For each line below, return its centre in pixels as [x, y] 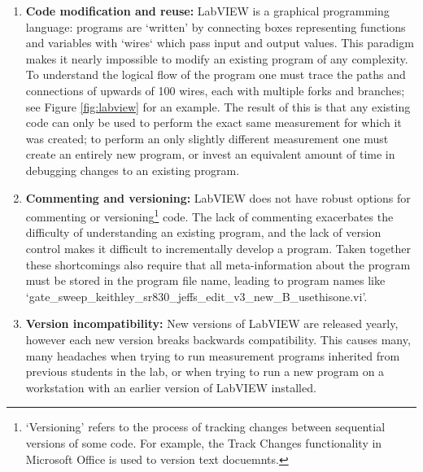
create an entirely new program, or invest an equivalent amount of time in [210, 154]
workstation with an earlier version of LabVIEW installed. [171, 387]
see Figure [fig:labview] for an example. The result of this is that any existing [218, 106]
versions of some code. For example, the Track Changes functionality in [204, 442]
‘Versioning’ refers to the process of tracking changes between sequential [205, 427]
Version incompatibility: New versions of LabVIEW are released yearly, [212, 323]
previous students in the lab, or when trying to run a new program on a [205, 371]
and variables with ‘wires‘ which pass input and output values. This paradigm [220, 43]
